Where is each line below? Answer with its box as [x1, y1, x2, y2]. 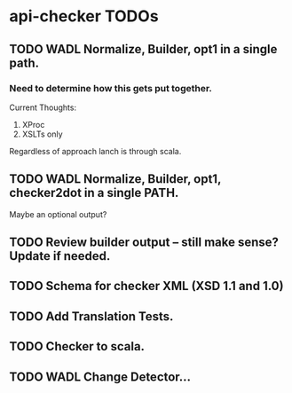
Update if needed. [9, 248, 111, 263]
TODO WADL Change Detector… [9, 369, 192, 384]
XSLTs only [21, 129, 64, 139]
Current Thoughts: [9, 102, 77, 113]
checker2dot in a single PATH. [9, 185, 179, 200]
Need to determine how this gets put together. [9, 82, 213, 94]
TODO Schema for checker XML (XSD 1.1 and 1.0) [9, 279, 284, 294]
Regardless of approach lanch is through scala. [9, 145, 182, 156]
